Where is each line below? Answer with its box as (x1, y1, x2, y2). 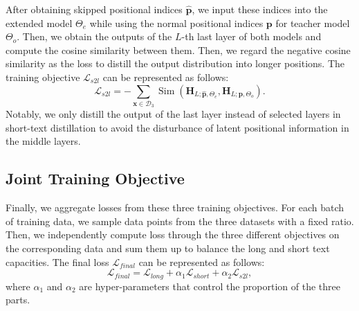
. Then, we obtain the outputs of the (17, 29, 172, 44)
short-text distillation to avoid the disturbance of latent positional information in (6, 120, 349, 134)
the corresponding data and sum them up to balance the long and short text (6, 241, 330, 256)
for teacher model (275, 15, 350, 30)
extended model (6, 15, 73, 30)
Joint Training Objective (6, 168, 185, 189)
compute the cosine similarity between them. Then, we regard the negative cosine (6, 42, 351, 57)
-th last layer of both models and (181, 29, 322, 44)
